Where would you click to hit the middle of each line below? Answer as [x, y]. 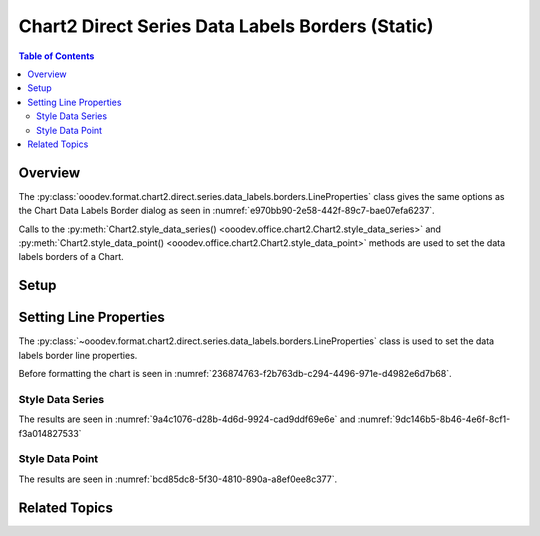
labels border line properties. [78, 355]
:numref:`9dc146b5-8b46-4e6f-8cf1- [434, 419]
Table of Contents [56, 56]
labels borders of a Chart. [71, 257]
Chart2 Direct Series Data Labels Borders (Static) [226, 26]
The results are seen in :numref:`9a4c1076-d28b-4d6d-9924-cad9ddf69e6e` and [187, 419]
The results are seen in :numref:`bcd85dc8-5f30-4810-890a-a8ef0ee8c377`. [178, 479]
